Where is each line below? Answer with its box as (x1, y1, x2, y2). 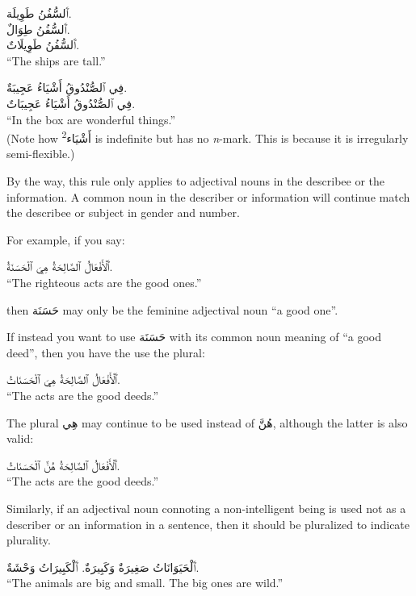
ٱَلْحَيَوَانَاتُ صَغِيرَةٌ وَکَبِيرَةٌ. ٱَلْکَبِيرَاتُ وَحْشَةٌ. (6, 558, 200, 575)
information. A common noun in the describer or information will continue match (6, 188, 410, 205)
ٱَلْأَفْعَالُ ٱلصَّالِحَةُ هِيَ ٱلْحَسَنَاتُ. (6, 371, 120, 388)
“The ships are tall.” (6, 52, 106, 69)
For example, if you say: (6, 231, 125, 248)
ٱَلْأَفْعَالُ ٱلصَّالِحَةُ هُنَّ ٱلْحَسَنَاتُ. (6, 456, 120, 473)
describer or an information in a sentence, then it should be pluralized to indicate (6, 515, 410, 532)
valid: (6, 430, 34, 447)
